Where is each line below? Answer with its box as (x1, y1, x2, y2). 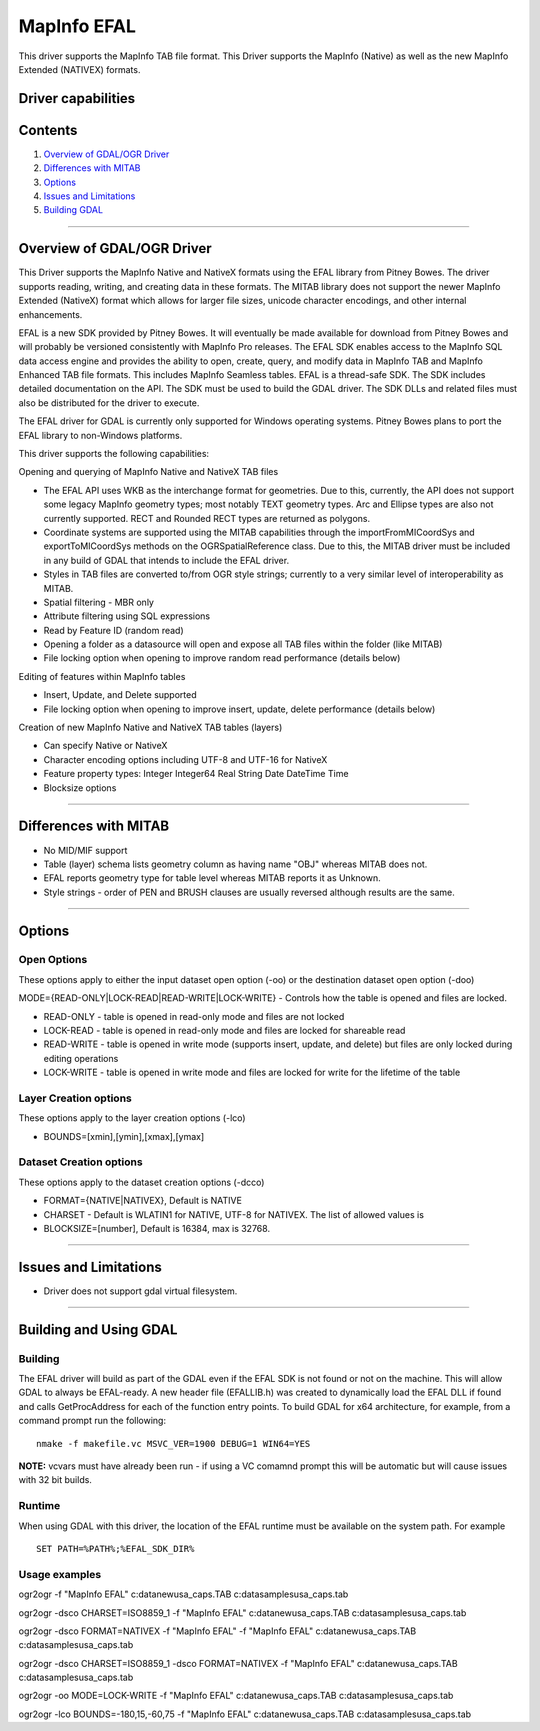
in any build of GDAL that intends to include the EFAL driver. (43, 554, 290, 566)
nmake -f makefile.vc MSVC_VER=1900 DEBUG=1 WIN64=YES (36, 1438, 311, 1449)
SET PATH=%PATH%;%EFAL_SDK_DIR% (36, 1543, 195, 1554)
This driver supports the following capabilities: (18, 448, 210, 460)
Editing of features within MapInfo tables (18, 670, 186, 682)
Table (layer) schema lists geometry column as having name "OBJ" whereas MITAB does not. (43, 858, 428, 870)
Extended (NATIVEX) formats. (18, 63, 141, 75)
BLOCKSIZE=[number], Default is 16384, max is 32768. (43, 1223, 270, 1235)
